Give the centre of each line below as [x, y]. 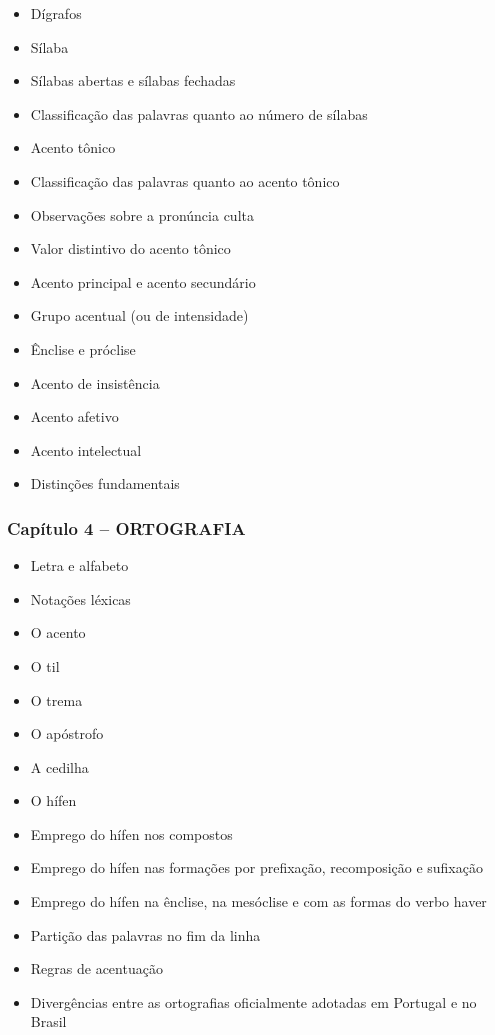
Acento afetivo [74, 416]
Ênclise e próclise [83, 348]
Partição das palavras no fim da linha [145, 934]
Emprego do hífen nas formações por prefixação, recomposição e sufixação [256, 867]
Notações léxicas [80, 598]
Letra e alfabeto [79, 565]
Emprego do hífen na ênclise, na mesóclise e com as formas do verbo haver [258, 901]
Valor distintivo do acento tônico [130, 248]
